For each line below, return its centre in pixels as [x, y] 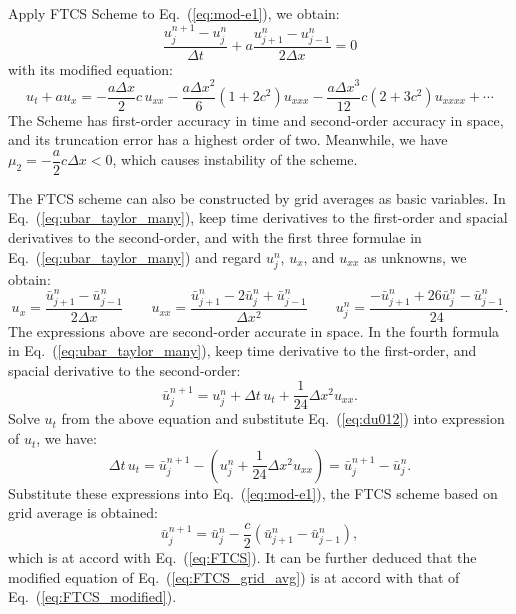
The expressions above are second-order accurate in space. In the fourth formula [254, 330]
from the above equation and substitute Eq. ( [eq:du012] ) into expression [283, 418]
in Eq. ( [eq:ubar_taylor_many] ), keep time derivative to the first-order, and [242, 350]
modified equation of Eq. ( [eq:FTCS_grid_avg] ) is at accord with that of [234, 576]
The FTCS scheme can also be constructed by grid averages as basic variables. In [257, 197]
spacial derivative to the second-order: [124, 369]
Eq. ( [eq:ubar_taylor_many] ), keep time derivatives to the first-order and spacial [258, 217]
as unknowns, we [415, 256]
